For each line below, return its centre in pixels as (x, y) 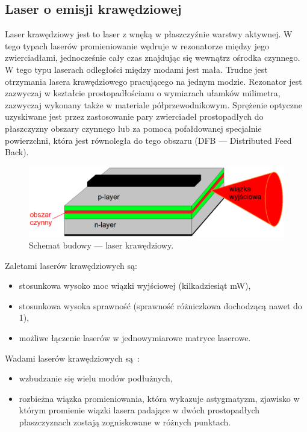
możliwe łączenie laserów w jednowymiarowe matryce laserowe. (135, 338)
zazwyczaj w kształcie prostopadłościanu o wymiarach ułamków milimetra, (143, 93)
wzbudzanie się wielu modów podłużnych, (96, 378)
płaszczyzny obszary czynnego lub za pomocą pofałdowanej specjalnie (133, 128)
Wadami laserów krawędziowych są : (72, 358)
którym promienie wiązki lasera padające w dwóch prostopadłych (139, 410)
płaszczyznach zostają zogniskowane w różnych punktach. (125, 422)
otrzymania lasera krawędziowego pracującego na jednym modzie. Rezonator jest (153, 81)
